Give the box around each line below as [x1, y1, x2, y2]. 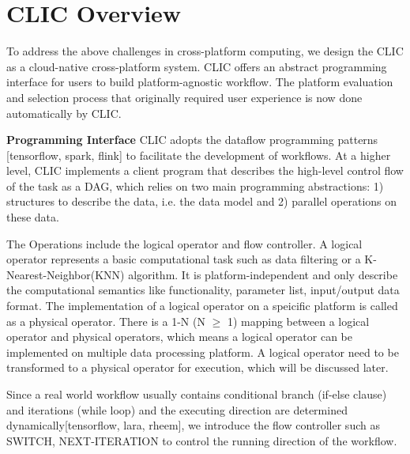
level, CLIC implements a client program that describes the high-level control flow [6, 162, 404, 179]
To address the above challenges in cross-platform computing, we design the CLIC [6, 43, 404, 59]
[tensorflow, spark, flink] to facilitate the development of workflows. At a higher [6, 146, 391, 163]
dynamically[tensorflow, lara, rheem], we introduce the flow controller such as [6, 417, 380, 433]
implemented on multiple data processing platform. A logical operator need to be [6, 343, 399, 360]
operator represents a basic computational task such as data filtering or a [6, 251, 361, 267]
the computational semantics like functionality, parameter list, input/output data [6, 282, 400, 298]
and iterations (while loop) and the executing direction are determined [6, 401, 348, 418]
